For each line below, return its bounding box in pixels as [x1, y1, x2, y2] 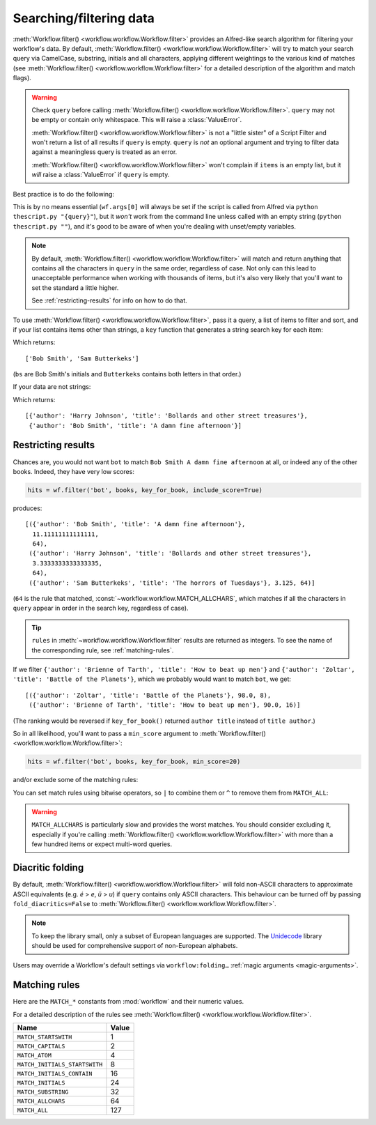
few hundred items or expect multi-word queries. [31, 840, 173, 848]
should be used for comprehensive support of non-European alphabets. [31, 942, 238, 950]
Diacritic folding [13, 862, 84, 874]
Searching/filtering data [13, 10, 155, 26]
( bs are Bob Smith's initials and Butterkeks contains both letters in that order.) [13, 370, 242, 378]
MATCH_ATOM [17, 1051, 52, 1059]
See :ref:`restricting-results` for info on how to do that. [31, 296, 187, 305]
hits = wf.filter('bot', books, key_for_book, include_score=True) [27, 486, 263, 494]
